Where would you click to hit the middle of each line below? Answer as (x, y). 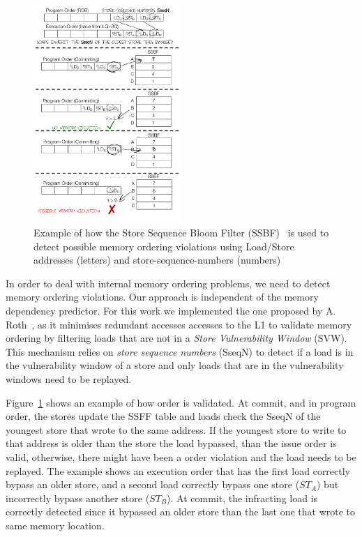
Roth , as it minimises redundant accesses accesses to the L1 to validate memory (179, 324)
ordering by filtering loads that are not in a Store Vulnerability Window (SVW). (176, 338)
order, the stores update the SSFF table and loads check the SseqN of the (163, 416)
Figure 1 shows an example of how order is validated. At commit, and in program (181, 402)
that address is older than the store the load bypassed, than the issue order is (171, 443)
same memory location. (55, 525)
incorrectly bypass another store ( (78, 498)
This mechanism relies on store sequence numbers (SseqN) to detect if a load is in (180, 351)
